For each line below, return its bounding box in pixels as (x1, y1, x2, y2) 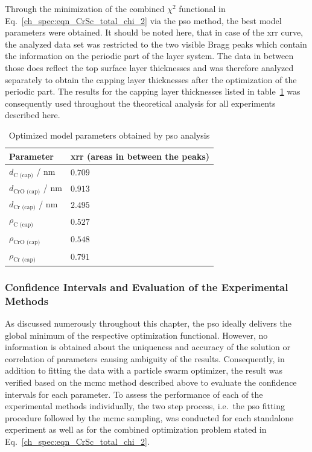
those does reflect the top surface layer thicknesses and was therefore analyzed (5, 61, 294, 74)
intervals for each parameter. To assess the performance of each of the (5, 388, 263, 400)
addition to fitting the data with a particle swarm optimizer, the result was (5, 364, 283, 377)
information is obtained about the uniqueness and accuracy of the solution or (5, 341, 290, 353)
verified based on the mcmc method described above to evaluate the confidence (5, 375, 297, 388)
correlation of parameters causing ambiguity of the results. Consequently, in (5, 352, 285, 365)
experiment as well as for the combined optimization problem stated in (5, 423, 267, 436)
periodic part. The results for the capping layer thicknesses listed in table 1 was (5, 85, 301, 98)
